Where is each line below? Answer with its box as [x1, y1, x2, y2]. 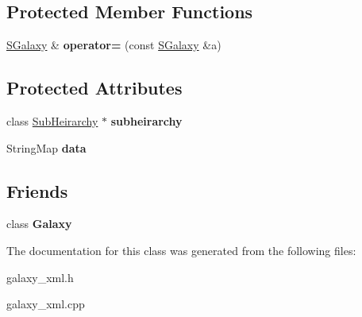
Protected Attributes [6, 75, 183, 100]
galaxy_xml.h [6, 269, 74, 285]
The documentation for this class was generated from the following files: [6, 242, 356, 258]
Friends [6, 178, 68, 203]
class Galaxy [6, 215, 72, 232]
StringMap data [6, 139, 87, 156]
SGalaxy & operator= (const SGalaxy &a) [6, 37, 221, 53]
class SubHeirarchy [6, 113, 98, 129]
